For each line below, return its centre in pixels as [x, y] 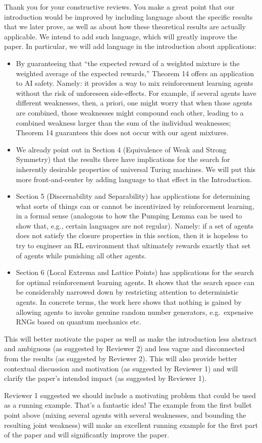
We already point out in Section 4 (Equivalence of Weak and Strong [121, 149]
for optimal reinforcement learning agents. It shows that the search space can [135, 282]
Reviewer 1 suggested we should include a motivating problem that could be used [130, 395]
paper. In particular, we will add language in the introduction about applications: [130, 46]
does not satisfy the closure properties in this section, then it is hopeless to [132, 235]
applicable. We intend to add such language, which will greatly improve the [121, 36]
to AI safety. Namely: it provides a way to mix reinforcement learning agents [135, 83]
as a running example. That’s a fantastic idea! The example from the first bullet [128, 405]
